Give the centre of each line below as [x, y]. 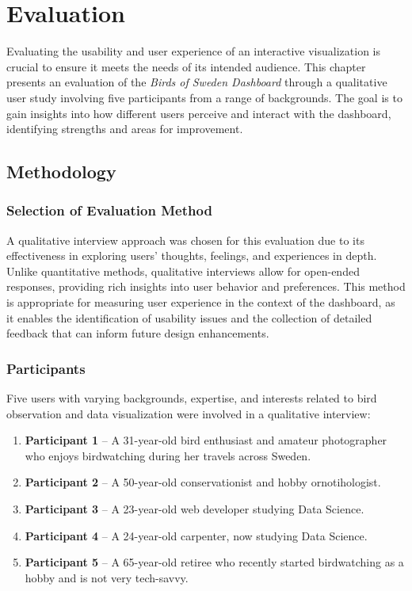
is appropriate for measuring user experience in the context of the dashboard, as [201, 302]
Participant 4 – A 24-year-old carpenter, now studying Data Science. [196, 535]
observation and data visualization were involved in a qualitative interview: [189, 413]
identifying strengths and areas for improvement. [125, 129]
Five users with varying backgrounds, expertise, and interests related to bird [192, 398]
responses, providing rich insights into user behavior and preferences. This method [206, 286]
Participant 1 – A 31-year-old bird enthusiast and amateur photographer [206, 440]
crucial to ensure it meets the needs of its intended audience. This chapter [186, 66]
